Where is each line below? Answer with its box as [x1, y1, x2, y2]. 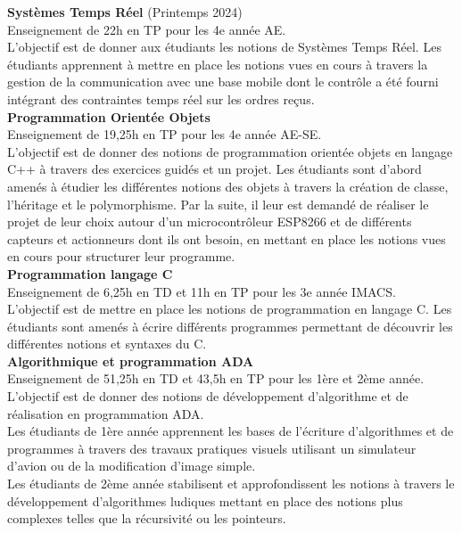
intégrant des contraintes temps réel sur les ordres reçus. [7, 89, 315, 108]
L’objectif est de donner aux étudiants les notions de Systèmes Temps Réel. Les [7, 37, 441, 56]
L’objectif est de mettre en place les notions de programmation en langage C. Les [7, 299, 452, 318]
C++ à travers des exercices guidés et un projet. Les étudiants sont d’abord [7, 160, 422, 178]
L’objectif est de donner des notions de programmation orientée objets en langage [7, 142, 453, 160]
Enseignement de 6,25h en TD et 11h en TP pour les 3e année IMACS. [7, 282, 396, 300]
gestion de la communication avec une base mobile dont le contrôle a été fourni [7, 72, 439, 91]
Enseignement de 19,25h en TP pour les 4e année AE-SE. [7, 125, 322, 143]
